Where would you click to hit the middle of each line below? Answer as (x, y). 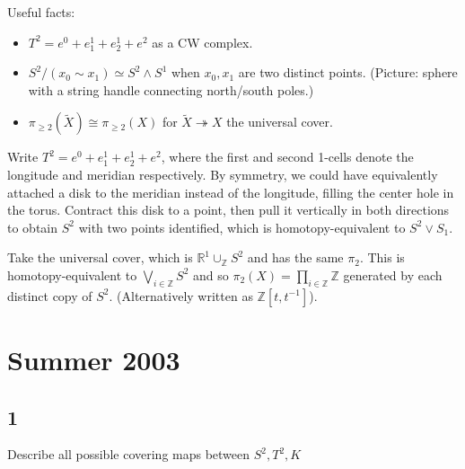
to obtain (33, 227)
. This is (382, 257)
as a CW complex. (202, 42)
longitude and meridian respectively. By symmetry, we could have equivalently (223, 174)
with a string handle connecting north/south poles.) (171, 89)
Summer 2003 (94, 359)
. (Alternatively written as (181, 295)
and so (211, 274)
